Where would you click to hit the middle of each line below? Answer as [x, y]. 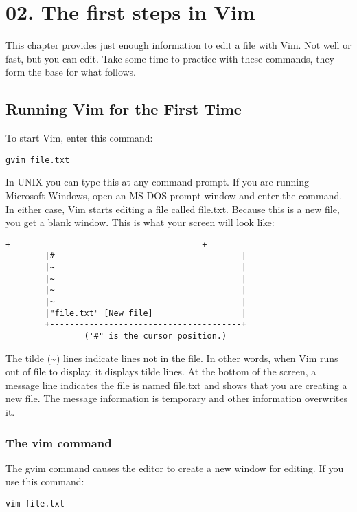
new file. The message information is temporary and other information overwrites [176, 398]
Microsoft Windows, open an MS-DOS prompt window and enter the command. [174, 195]
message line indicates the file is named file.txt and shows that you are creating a [176, 385]
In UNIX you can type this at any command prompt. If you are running [157, 182]
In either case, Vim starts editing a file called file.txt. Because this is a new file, [173, 209]
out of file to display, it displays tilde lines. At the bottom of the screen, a [161, 371]
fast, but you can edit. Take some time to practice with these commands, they [170, 58]
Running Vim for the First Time [124, 109]
